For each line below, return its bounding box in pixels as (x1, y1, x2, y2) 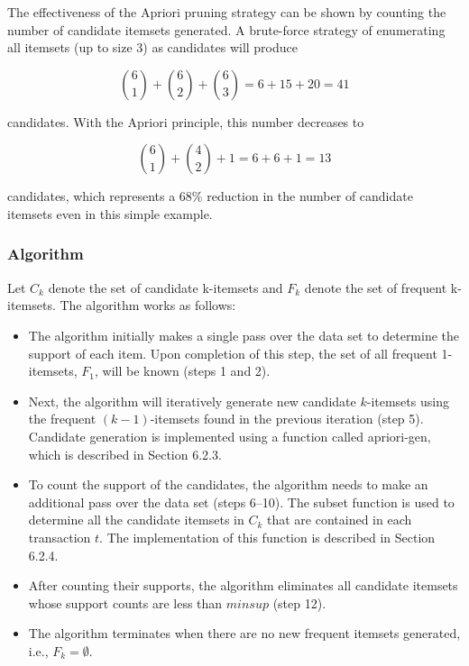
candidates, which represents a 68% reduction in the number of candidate (7, 187, 413, 205)
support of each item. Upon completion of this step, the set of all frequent (28, 343, 437, 362)
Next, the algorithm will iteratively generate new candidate (28, 391, 356, 410)
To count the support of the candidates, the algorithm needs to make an (28, 475, 428, 494)
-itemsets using (366, 391, 449, 410)
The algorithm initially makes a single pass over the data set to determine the (28, 325, 460, 344)
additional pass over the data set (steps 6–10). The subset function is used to (28, 492, 455, 511)
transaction (28, 527, 91, 546)
